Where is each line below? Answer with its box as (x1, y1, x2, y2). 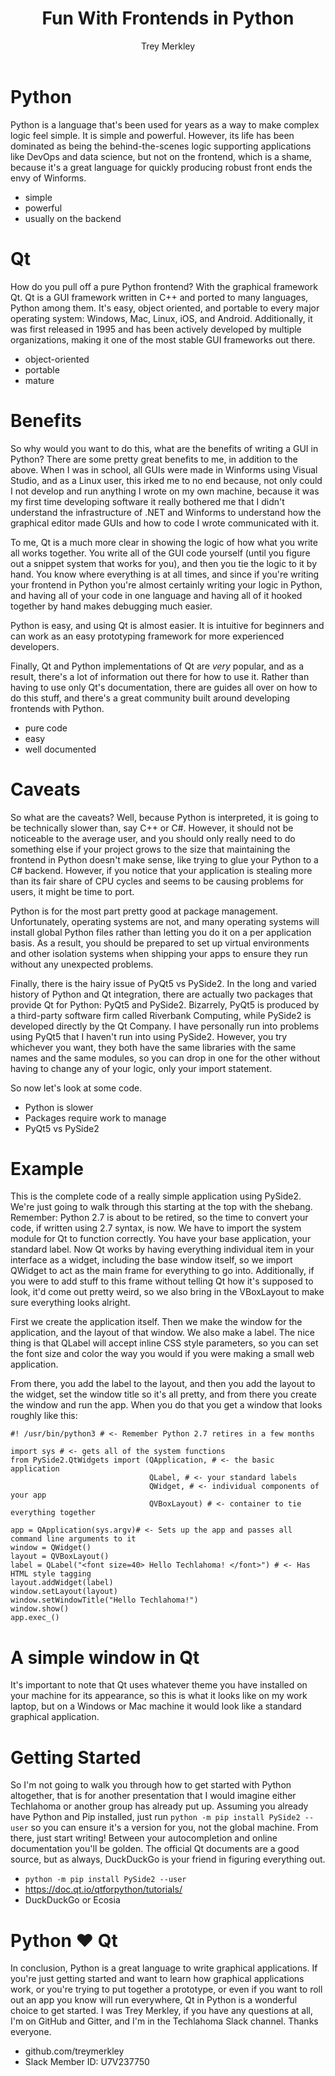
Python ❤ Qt (10, 1929, 118, 1952)
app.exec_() (10, 1613, 60, 1623)
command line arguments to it (10, 1534, 137, 1544)
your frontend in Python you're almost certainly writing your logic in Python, (10, 578, 323, 591)
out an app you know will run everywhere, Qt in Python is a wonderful (10, 1994, 298, 2006)
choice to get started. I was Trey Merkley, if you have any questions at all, (10, 2005, 314, 2017)
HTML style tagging (10, 1569, 92, 1579)
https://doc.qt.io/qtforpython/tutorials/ (24, 1883, 183, 1896)
